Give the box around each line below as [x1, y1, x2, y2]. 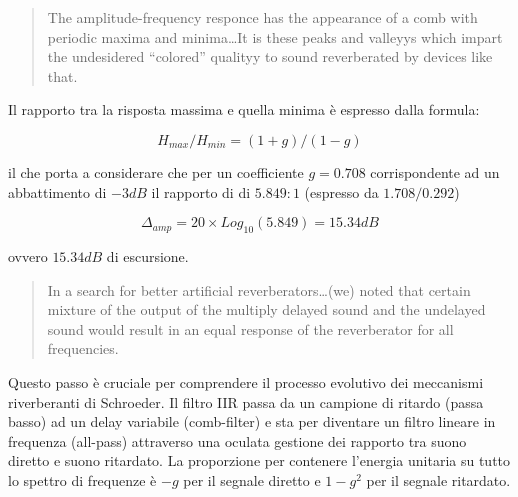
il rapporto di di [151, 181, 251, 202]
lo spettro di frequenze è [8, 469, 157, 490]
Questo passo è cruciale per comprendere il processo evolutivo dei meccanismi [8, 371, 484, 392]
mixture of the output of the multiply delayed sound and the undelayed [47, 299, 486, 320]
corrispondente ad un [370, 161, 500, 182]
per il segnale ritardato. [366, 469, 511, 490]
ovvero [8, 245, 48, 266]
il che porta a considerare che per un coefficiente [8, 161, 304, 182]
